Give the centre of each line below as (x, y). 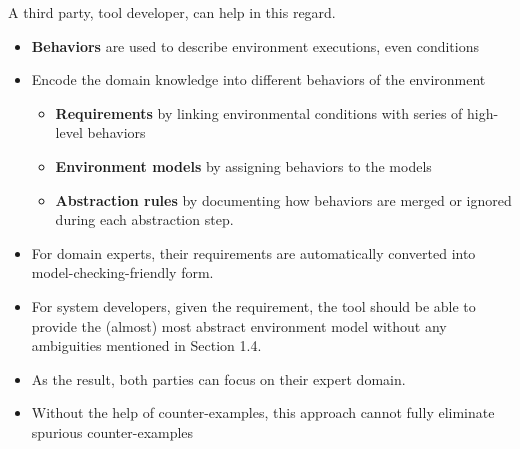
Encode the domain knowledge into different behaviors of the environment (258, 79)
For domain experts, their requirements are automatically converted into (253, 252)
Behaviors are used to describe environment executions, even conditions (255, 45)
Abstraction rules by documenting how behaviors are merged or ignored (283, 199)
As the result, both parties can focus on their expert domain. (218, 378)
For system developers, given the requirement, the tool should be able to (253, 305)
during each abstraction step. (144, 219)
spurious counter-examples (112, 431)
